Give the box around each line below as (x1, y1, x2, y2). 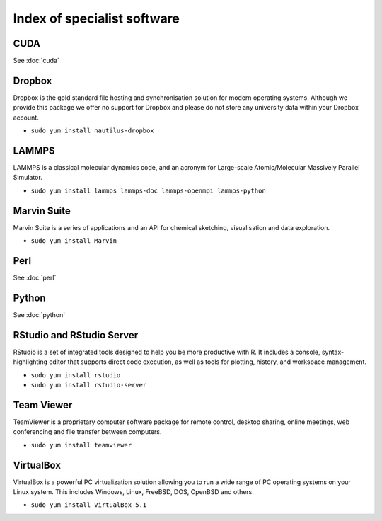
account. (13, 113, 39, 122)
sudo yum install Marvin (30, 237, 117, 245)
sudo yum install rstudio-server (30, 381, 147, 389)
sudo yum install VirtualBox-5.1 (30, 501, 147, 509)
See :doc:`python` (13, 310, 66, 319)
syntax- (321, 348, 345, 356)
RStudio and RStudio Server (13, 329, 139, 341)
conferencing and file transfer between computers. (13, 428, 162, 436)
